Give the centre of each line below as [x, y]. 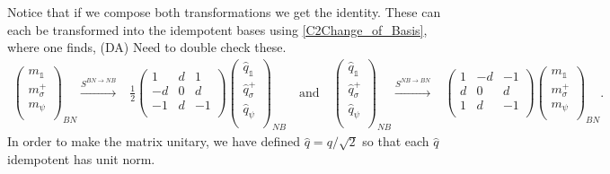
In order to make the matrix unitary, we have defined [154, 141]
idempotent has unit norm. [81, 158]
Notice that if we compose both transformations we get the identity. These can [224, 12]
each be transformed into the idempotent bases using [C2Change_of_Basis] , [217, 29]
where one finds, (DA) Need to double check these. [147, 47]
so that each [396, 141]
